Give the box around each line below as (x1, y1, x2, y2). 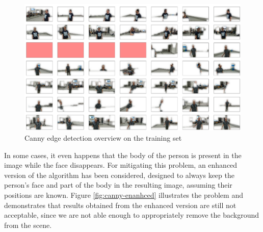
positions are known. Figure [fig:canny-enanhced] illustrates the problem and (4, 190, 243, 200)
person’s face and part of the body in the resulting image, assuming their (4, 179, 232, 190)
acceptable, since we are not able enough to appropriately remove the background (4, 210, 259, 220)
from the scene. (4, 219, 52, 230)
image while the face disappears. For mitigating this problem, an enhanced (4, 160, 238, 170)
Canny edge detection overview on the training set (24, 133, 182, 143)
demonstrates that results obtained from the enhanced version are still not (4, 199, 236, 210)
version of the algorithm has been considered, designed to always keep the (4, 169, 234, 180)
